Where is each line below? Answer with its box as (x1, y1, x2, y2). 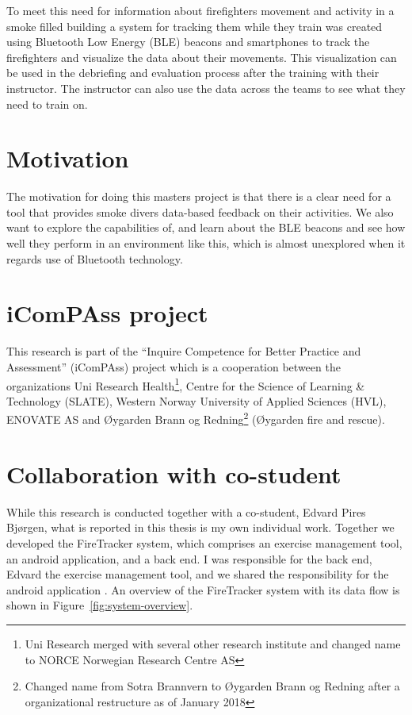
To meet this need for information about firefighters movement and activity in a (6, 2, 395, 18)
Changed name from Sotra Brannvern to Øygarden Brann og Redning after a (25, 678, 400, 694)
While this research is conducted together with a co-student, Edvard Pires (6, 503, 366, 520)
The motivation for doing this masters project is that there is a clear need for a (6, 188, 391, 205)
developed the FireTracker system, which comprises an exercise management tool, (6, 534, 402, 551)
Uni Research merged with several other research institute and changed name (25, 635, 401, 652)
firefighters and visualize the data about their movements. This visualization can (6, 48, 397, 65)
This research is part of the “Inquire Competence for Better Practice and (6, 343, 361, 359)
